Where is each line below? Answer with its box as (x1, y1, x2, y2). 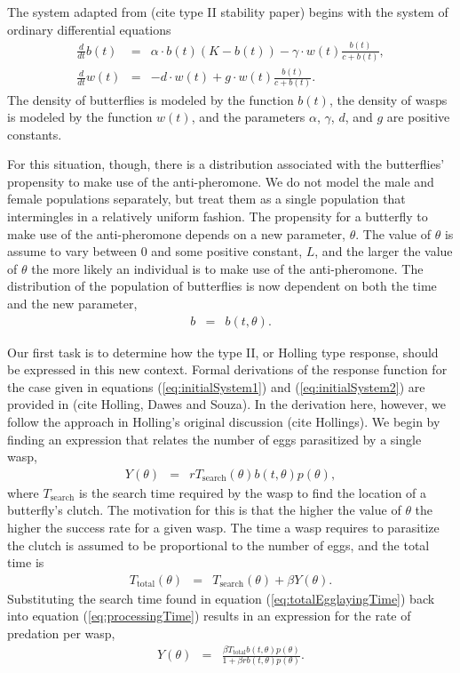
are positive (386, 108, 450, 126)
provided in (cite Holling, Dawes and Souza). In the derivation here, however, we (7, 395, 446, 413)
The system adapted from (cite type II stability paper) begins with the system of (7, 3, 448, 20)
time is (7, 553, 44, 572)
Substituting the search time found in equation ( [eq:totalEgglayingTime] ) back (7, 589, 435, 607)
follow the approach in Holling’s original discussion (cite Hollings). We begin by (7, 413, 440, 431)
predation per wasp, (7, 624, 115, 643)
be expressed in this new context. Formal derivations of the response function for (7, 360, 448, 379)
